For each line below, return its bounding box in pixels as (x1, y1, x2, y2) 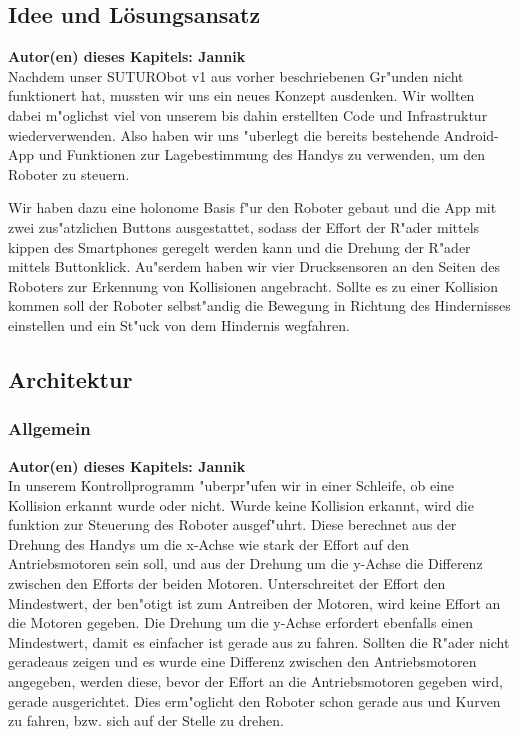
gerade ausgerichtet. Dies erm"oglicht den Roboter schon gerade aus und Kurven (8, 690, 501, 711)
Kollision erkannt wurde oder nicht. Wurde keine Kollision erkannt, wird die (8, 494, 474, 515)
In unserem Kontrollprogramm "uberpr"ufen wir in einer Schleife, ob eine (8, 475, 455, 496)
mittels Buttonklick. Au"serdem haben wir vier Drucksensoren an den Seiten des (8, 256, 500, 277)
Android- (443, 124, 499, 145)
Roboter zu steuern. (8, 163, 130, 184)
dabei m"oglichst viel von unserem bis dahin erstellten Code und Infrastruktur (8, 104, 488, 125)
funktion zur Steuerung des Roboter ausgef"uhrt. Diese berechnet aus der (8, 514, 457, 535)
